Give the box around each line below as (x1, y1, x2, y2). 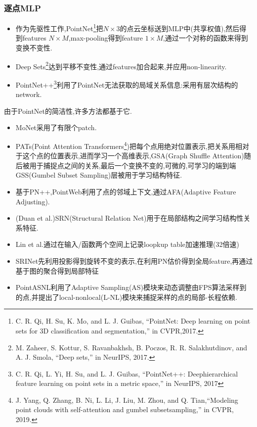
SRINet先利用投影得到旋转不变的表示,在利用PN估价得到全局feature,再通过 (15, 255, 253, 266)
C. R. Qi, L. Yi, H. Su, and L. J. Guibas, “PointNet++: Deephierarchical (15, 368, 238, 379)
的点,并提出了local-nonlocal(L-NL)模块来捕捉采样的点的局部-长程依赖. (15, 291, 237, 302)
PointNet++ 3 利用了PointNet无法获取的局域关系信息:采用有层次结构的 (15, 78, 238, 90)
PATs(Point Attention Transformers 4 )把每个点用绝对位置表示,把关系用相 (15, 139, 242, 151)
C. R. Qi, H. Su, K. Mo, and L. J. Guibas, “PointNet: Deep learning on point (15, 316, 251, 326)
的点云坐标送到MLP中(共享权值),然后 (120, 23, 240, 33)
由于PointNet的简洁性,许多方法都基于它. (4, 105, 132, 116)
